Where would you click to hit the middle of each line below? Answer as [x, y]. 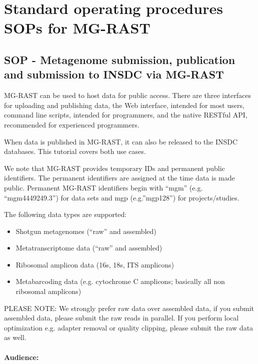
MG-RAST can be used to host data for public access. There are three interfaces [127, 95]
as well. [15, 337]
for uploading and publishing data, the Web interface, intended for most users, [124, 105]
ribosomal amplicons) [48, 291]
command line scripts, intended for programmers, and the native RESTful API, [126, 115]
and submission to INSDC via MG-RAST [114, 74]
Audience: [21, 357]
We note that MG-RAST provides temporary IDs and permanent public [114, 168]
